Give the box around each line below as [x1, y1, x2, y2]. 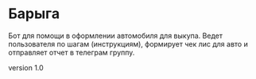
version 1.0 [8, 62, 44, 72]
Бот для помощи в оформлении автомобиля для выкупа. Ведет [8, 31, 223, 40]
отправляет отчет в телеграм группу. [8, 47, 135, 57]
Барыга [8, 5, 60, 23]
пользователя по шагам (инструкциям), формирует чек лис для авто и [8, 39, 248, 48]
